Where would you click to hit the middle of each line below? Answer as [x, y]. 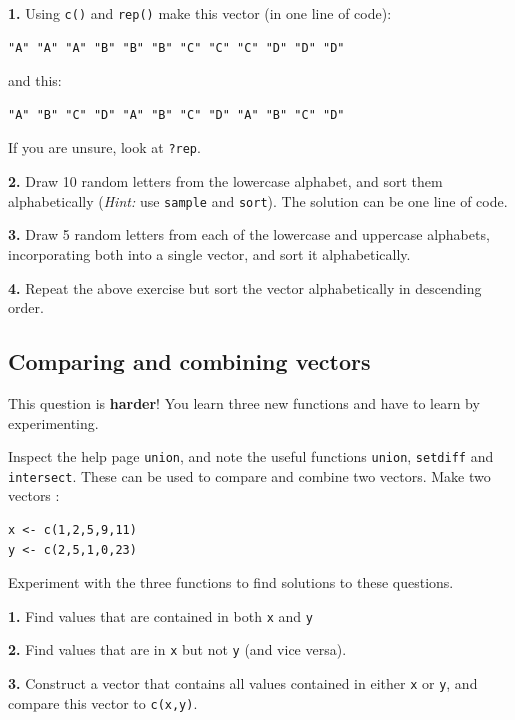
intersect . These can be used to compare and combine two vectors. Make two [249, 475]
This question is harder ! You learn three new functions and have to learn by [244, 402]
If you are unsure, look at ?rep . [104, 147]
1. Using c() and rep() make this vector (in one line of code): [200, 13]
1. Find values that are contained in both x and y [160, 615]
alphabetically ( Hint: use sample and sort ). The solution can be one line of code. [258, 200]
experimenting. [53, 422]
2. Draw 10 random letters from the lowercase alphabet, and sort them [225, 181]
